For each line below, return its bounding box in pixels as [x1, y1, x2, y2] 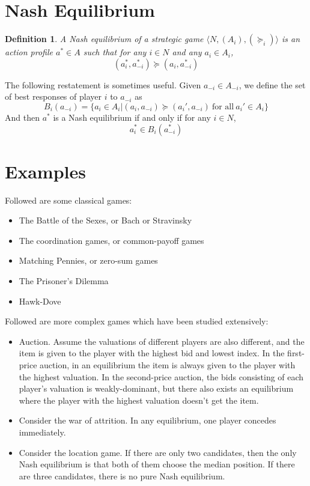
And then [5, 111, 40, 123]
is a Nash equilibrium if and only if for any [53, 111, 211, 123]
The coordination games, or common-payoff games [19, 234, 204, 246]
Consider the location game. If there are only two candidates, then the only [19, 446, 297, 458]
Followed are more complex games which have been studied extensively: [5, 315, 269, 327]
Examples [5, 159, 86, 183]
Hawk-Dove [19, 294, 61, 307]
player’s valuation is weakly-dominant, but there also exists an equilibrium [19, 382, 294, 395]
